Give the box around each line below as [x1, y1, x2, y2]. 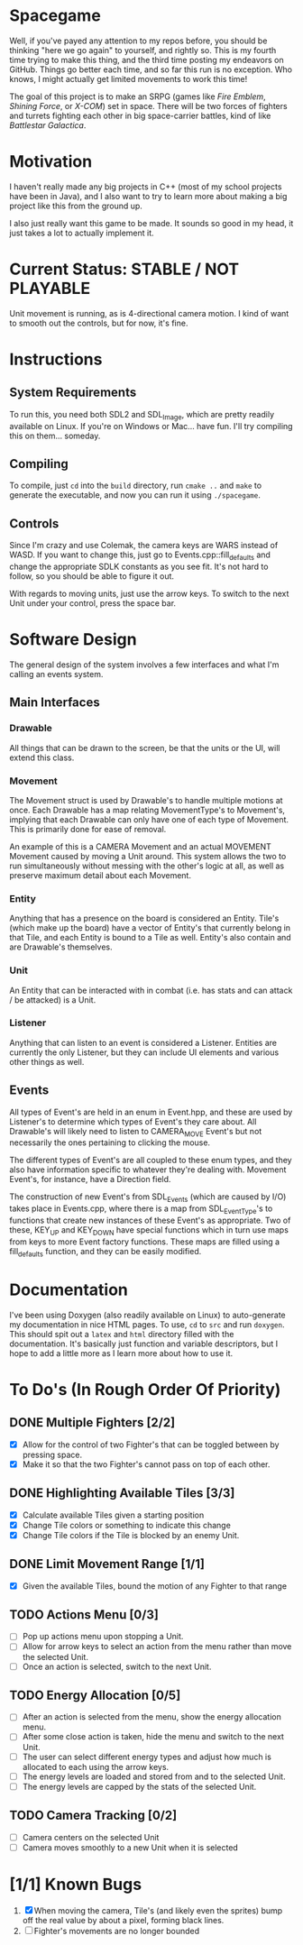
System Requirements [9, 385, 137, 400]
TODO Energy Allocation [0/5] [9, 1687, 181, 1702]
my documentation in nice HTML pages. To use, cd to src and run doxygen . [9, 1318, 285, 1330]
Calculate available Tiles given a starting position [22, 1509, 205, 1520]
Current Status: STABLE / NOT [9, 259, 240, 280]
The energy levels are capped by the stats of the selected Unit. [22, 1781, 257, 1792]
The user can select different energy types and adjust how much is [22, 1751, 272, 1762]
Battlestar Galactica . [9, 119, 87, 131]
